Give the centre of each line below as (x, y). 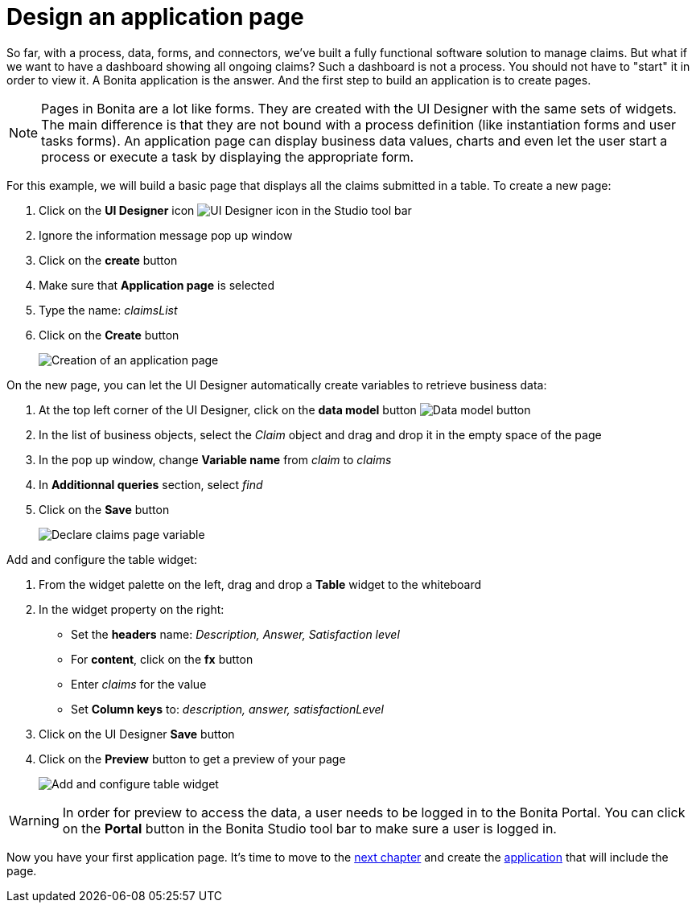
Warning (34, 820)
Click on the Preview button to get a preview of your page (192, 759)
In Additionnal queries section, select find (151, 484)
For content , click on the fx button (162, 659)
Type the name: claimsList (108, 310)
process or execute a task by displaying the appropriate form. (228, 156)
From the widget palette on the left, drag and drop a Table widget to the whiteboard (260, 584)
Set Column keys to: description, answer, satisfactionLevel (227, 709)
